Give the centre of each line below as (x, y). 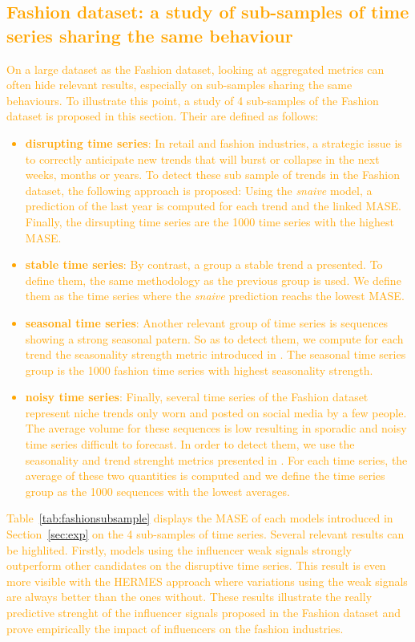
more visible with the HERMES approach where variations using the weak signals (207, 581)
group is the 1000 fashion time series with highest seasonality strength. (199, 370)
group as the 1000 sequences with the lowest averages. (157, 491)
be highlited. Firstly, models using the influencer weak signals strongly (179, 549)
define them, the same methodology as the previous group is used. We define (213, 280)
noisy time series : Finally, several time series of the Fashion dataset (197, 397)
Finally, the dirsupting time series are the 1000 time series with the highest (210, 221)
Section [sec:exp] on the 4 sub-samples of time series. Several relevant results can (205, 534)
